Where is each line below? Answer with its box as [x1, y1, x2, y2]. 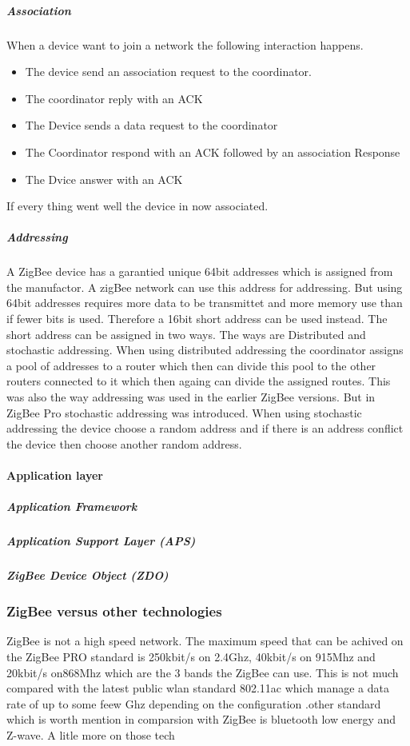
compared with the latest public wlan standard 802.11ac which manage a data [6, 680, 389, 696]
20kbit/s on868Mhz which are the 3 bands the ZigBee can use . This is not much [6, 664, 399, 680]
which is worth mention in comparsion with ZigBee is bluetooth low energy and [6, 711, 396, 728]
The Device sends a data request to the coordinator [25, 117, 278, 134]
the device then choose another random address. [6, 435, 242, 452]
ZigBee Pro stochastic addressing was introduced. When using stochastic [6, 404, 362, 421]
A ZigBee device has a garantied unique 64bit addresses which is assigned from [6, 263, 393, 280]
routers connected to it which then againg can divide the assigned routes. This [6, 373, 391, 389]
